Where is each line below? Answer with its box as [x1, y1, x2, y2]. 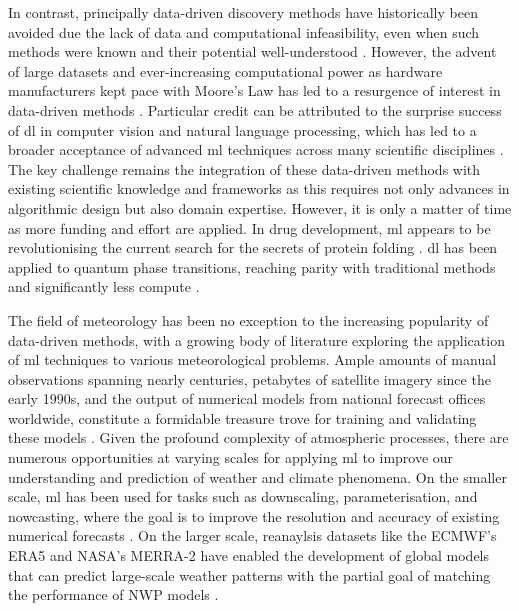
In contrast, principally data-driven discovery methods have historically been [8, 2, 478, 22]
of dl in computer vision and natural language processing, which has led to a [8, 119, 477, 140]
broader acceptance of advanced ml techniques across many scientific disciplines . [8, 139, 504, 160]
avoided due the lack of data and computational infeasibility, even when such [8, 21, 480, 42]
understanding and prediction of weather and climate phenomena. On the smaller [8, 466, 507, 487]
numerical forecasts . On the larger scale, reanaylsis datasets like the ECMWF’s [8, 525, 497, 546]
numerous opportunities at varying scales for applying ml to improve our [8, 447, 454, 468]
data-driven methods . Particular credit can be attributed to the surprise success [8, 99, 502, 120]
